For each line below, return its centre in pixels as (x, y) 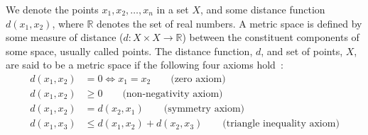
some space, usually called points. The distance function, (129, 51)
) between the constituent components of (271, 37)
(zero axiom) (198, 79)
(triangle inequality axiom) (281, 124)
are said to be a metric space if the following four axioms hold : (145, 65)
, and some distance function (263, 9)
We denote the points (52, 9)
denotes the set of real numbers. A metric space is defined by (229, 23)
